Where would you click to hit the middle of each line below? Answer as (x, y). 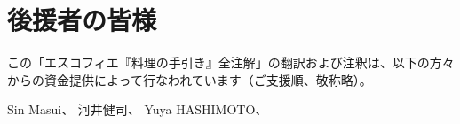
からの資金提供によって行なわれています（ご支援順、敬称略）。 (190, 79)
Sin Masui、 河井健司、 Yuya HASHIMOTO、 (138, 109)
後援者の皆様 (82, 20)
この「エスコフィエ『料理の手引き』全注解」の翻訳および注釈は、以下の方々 (231, 62)
